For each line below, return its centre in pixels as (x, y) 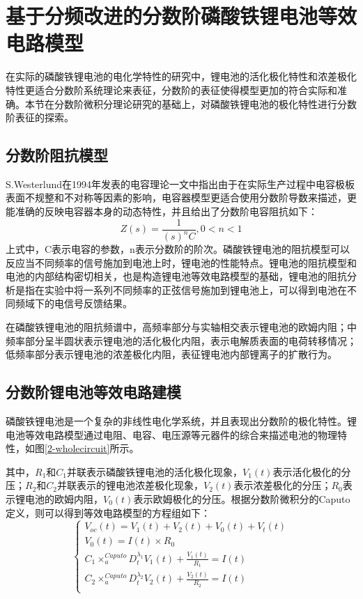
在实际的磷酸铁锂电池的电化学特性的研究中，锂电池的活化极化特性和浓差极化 (181, 76)
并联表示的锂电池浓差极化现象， (131, 485)
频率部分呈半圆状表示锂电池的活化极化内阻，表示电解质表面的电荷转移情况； (181, 340)
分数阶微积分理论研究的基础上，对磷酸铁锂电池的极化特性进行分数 (205, 103)
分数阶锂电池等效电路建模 (93, 392)
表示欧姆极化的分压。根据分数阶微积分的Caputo (242, 499)
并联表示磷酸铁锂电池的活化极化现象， (155, 471)
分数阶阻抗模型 (57, 155)
